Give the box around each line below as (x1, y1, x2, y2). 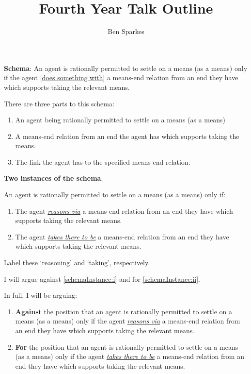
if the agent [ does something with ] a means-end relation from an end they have (4, 72, 238, 83)
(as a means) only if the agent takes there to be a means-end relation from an (15, 351, 244, 361)
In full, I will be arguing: (4, 290, 77, 300)
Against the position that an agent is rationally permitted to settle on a (15, 306, 232, 316)
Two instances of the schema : (4, 173, 103, 183)
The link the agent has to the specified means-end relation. (15, 156, 190, 167)
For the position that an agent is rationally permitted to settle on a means (15, 341, 238, 352)
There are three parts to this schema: (4, 98, 114, 108)
